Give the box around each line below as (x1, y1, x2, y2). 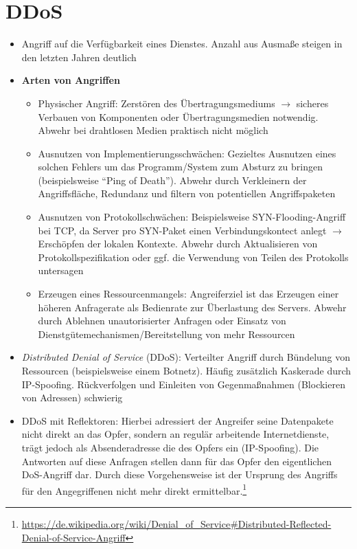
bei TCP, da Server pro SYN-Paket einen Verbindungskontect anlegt (38, 223, 327, 237)
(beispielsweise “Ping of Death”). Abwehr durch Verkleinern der (38, 172, 307, 187)
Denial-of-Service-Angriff (21, 530, 126, 544)
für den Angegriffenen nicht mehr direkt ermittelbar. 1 (21, 481, 247, 497)
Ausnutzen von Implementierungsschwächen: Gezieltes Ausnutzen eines (38, 146, 336, 160)
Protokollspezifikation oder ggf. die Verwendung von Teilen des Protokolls (38, 249, 349, 264)
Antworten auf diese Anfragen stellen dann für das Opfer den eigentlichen (21, 453, 332, 468)
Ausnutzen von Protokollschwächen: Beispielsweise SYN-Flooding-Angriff (38, 210, 346, 224)
